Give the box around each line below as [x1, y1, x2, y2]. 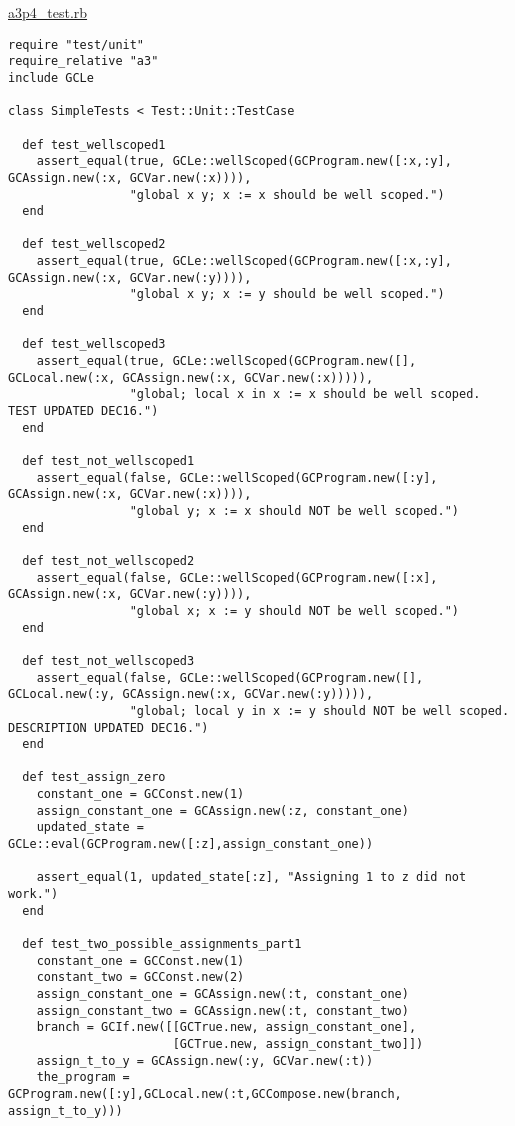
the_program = [36, 1070, 130, 1085]
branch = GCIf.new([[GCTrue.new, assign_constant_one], [36, 1020, 417, 1035]
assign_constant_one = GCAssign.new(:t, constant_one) [36, 987, 409, 1001]
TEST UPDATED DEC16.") [8, 404, 159, 419]
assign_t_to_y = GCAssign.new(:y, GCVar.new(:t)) [36, 1053, 374, 1068]
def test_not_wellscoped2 [22, 553, 195, 568]
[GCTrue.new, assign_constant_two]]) [172, 1036, 424, 1051]
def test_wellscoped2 [22, 237, 166, 252]
